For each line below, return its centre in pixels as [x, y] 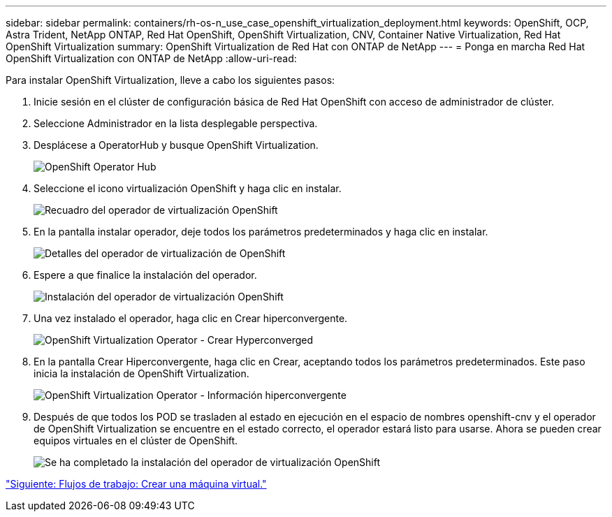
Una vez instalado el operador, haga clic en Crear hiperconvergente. [191, 318]
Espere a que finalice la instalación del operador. [145, 275]
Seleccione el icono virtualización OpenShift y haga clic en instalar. [188, 188]
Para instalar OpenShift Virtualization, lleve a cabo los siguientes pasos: [170, 80]
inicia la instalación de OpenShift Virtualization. [141, 373]
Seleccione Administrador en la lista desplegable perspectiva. [176, 123]
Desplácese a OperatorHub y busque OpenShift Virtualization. [176, 145]
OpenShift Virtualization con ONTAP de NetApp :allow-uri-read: [151, 58]
